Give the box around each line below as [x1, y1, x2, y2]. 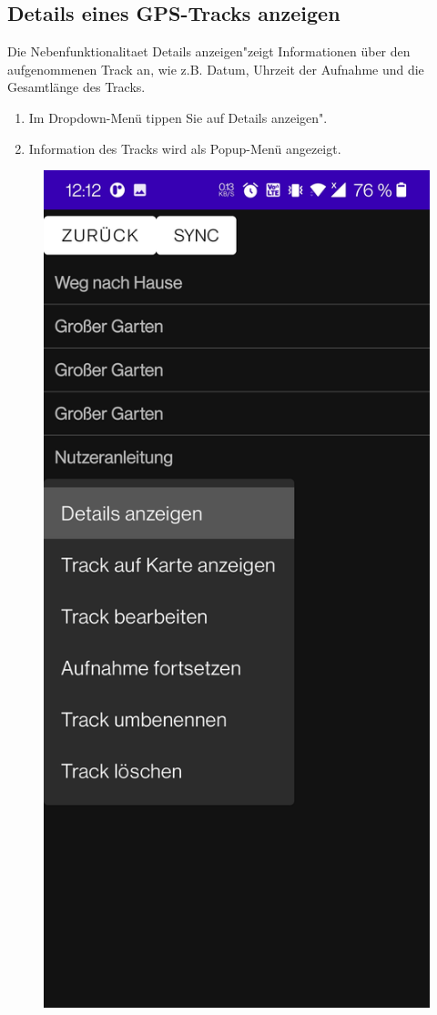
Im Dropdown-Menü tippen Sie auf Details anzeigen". [28, 107, 328, 127]
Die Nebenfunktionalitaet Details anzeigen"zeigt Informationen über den [7, 42, 411, 61]
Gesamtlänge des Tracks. [7, 77, 146, 96]
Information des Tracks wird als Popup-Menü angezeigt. [28, 138, 341, 157]
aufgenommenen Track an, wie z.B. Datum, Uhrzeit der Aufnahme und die [7, 59, 424, 78]
